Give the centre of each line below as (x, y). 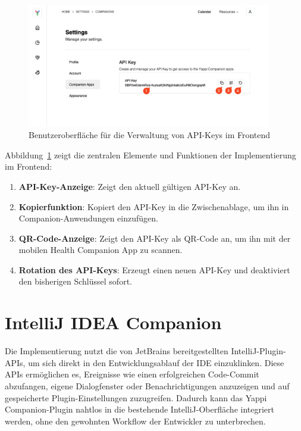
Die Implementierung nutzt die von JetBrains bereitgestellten (117, 351)
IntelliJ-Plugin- (258, 351)
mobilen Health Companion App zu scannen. (101, 250)
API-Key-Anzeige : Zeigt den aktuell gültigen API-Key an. (130, 186)
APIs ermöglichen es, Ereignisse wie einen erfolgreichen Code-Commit (132, 374)
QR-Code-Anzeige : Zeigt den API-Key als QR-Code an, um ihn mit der (155, 238)
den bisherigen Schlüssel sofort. (75, 281)
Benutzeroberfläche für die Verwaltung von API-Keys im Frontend (150, 135)
